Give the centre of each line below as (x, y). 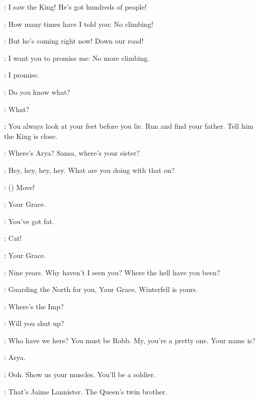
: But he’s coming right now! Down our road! (74, 41)
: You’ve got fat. (29, 221)
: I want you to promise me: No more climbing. (77, 58)
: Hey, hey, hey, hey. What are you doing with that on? (90, 170)
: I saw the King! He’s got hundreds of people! (75, 7)
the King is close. (31, 136)
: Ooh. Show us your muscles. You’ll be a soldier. (80, 374)
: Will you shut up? (34, 323)
